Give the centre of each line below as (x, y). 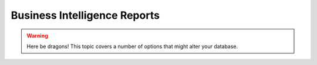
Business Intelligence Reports (85, 15)
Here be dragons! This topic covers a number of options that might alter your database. (132, 46)
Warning (37, 36)
